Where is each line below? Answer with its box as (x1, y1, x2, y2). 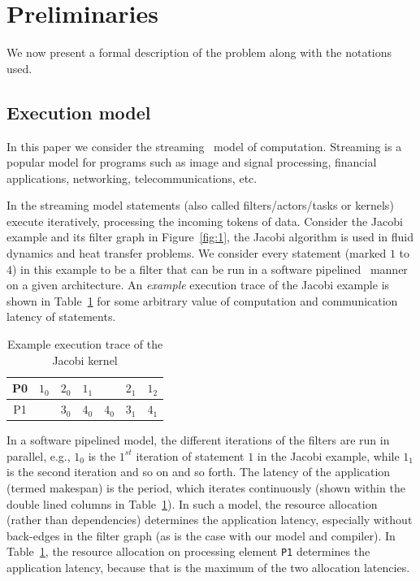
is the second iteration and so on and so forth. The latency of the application (6, 463, 391, 480)
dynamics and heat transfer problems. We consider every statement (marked (6, 245, 387, 262)
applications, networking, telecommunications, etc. (6, 169, 258, 186)
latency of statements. (6, 308, 116, 325)
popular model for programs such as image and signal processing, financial (6, 154, 377, 171)
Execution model (6, 99, 151, 124)
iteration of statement (136, 447, 245, 464)
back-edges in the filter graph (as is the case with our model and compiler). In (6, 527, 396, 544)
